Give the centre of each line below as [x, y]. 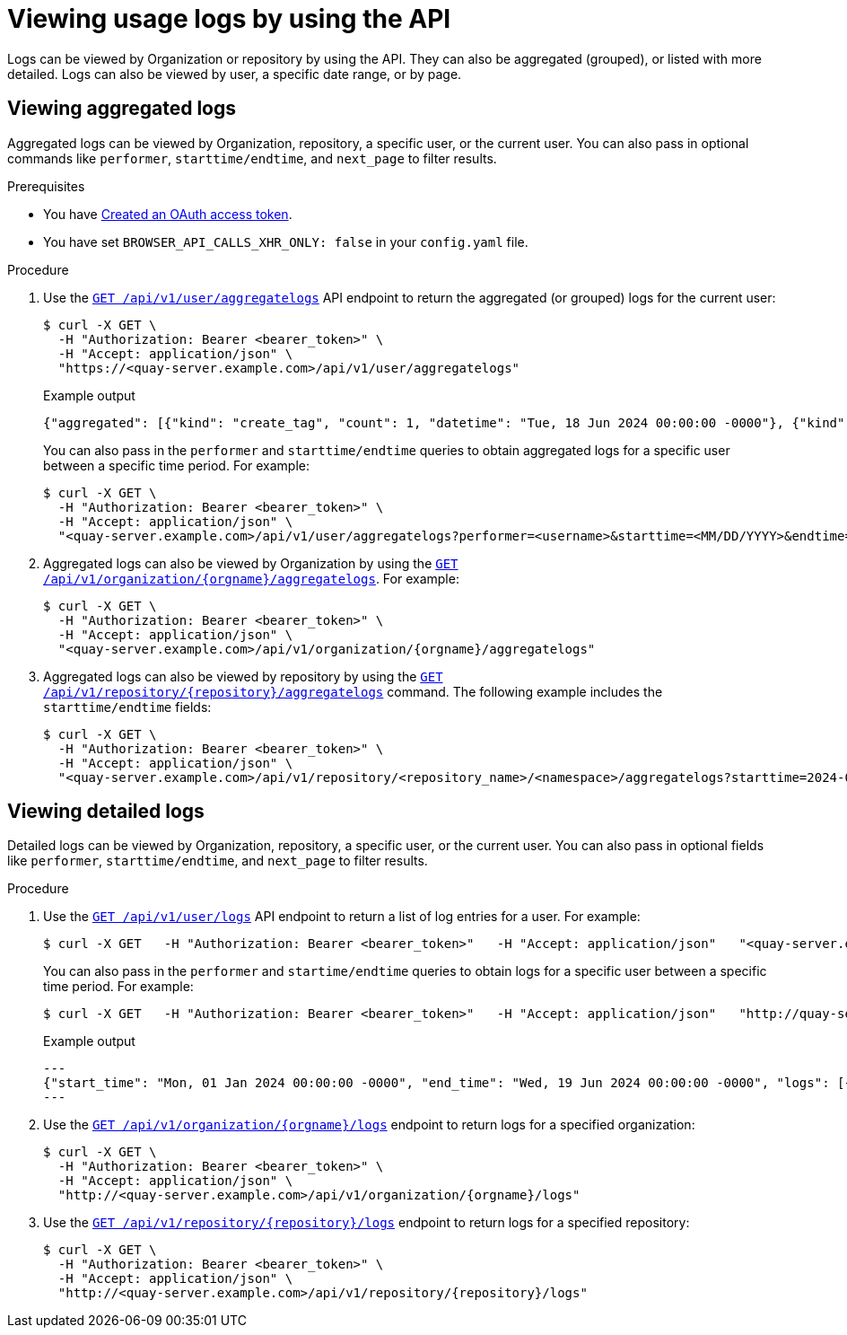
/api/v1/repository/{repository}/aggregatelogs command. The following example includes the [353, 691]
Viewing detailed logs [106, 812]
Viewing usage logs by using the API [229, 19]
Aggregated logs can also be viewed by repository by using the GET [243, 676]
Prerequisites [46, 186]
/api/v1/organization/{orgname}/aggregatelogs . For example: [251, 578]
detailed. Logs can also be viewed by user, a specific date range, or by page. [235, 74]
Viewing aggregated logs [122, 109]
